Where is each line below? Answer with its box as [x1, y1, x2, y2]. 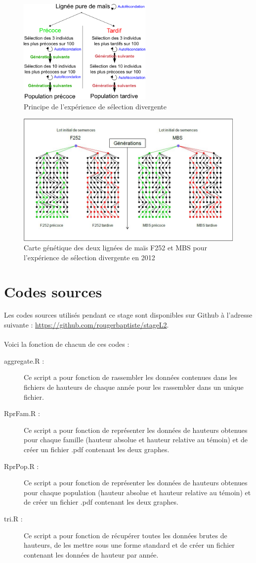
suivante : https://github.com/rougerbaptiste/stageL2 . [4, 320, 169, 330]
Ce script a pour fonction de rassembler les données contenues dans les [24, 372, 237, 382]
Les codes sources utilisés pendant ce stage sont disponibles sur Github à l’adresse [4, 310, 253, 320]
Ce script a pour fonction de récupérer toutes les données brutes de [24, 530, 227, 540]
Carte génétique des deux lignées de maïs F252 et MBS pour [24, 242, 207, 253]
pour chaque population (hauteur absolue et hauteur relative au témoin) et [24, 487, 251, 497]
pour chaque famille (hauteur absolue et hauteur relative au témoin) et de [24, 434, 248, 445]
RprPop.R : [4, 461, 39, 471]
